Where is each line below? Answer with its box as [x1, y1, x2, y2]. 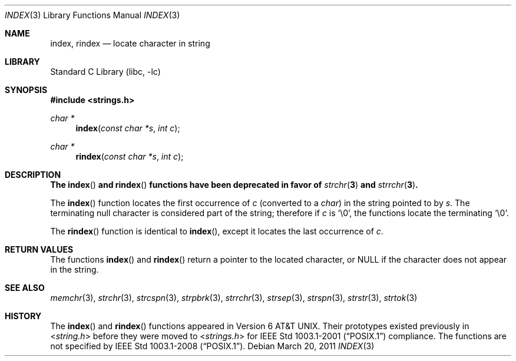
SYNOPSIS [5, 85, 48, 95]
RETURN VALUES [5, 244, 74, 254]
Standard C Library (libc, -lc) [50, 67, 161, 77]
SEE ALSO [5, 283, 45, 293]
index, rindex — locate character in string [50, 38, 210, 48]
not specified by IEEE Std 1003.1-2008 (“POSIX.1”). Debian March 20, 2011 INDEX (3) [50, 341, 375, 351]
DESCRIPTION [5, 170, 61, 180]
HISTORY [5, 311, 42, 321]
